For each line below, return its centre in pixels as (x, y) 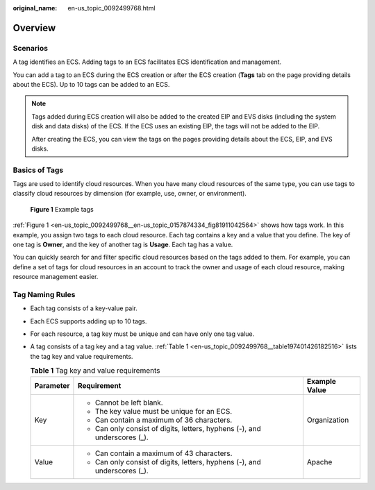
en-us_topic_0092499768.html (111, 8)
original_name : (35, 8)
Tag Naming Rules (44, 294)
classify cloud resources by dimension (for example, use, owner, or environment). (130, 194)
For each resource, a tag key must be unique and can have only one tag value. (142, 334)
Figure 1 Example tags (62, 209)
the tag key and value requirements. (82, 356)
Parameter (52, 385)
